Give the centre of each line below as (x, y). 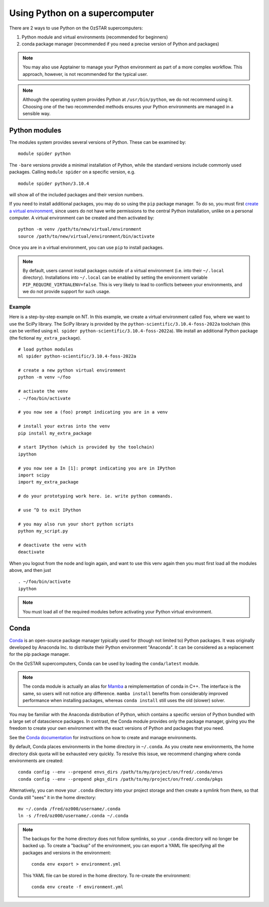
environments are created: (36, 760)
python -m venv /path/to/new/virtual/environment (80, 229)
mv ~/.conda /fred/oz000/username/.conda (69, 809)
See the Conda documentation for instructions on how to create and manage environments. (103, 737)
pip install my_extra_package (55, 433)
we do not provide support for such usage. (67, 292)
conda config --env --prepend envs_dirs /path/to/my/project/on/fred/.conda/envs (121, 772)
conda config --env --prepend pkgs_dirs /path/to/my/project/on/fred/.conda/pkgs (121, 779)
